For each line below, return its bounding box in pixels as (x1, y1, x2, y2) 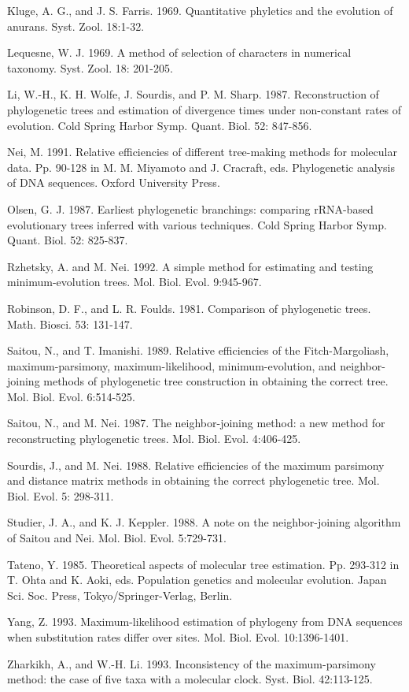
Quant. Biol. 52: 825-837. (7, 232, 128, 248)
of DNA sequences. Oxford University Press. (7, 174, 220, 191)
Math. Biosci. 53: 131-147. (7, 315, 133, 332)
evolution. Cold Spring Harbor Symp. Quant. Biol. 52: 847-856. (7, 117, 312, 133)
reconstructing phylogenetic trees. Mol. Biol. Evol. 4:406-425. (7, 430, 301, 447)
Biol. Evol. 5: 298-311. (7, 487, 114, 504)
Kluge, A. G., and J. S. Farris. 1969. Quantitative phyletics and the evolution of (7, 2, 393, 18)
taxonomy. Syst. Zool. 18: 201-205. (7, 59, 173, 76)
